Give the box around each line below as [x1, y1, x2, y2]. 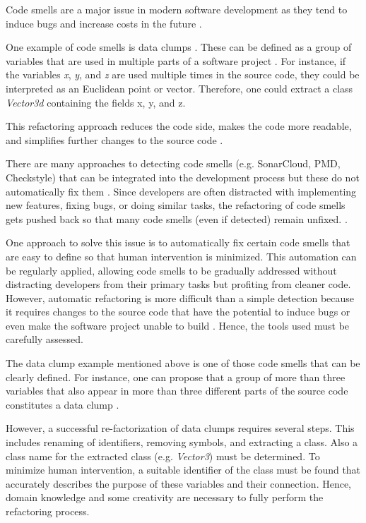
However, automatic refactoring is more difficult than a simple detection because [6, 290, 355, 305]
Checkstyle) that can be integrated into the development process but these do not [6, 169, 360, 184]
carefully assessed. [6, 332, 83, 347]
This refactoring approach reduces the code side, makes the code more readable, [6, 119, 352, 133]
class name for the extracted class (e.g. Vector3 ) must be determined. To [6, 448, 320, 463]
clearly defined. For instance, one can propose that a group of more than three [6, 369, 346, 384]
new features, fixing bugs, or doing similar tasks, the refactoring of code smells [6, 198, 346, 212]
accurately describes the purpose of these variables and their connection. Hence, [6, 476, 352, 491]
